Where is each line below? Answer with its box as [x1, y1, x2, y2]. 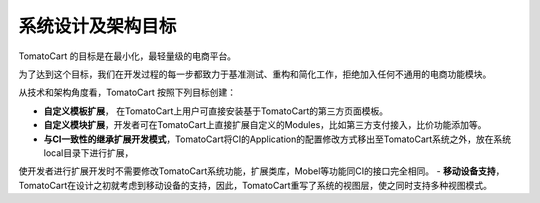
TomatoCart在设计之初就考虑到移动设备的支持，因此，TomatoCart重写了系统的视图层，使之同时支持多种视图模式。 [18, 179, 492, 191]
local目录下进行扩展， [43, 146, 134, 159]
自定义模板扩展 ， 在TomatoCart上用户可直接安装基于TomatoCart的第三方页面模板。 [43, 105, 389, 117]
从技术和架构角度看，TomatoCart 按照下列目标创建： [18, 86, 237, 99]
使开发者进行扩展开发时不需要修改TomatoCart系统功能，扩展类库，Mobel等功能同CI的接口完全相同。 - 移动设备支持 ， [18, 165, 505, 177]
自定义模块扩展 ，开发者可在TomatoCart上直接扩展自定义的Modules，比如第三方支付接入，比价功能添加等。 [43, 119, 487, 131]
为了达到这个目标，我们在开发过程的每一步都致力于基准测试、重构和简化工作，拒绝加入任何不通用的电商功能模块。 [18, 68, 492, 80]
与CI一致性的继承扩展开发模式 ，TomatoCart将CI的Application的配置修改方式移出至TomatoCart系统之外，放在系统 [43, 133, 512, 145]
